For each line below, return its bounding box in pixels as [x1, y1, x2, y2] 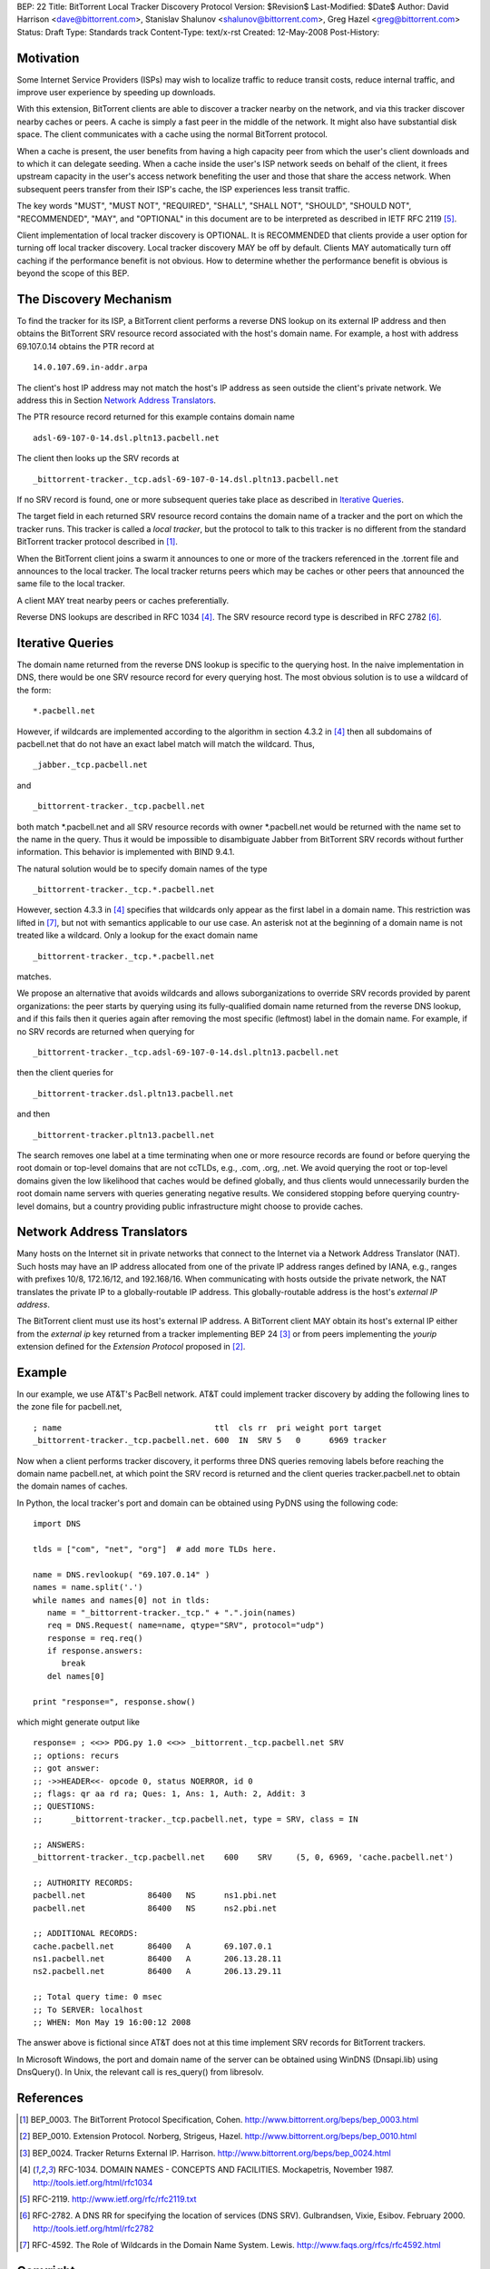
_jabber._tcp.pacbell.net [33, 760, 149, 771]
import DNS [33, 1518, 82, 1529]
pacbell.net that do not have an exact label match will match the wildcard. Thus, [16, 738, 315, 749]
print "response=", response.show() [33, 1696, 196, 1706]
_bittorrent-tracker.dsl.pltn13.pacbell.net [33, 1088, 235, 1098]
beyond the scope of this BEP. [16, 268, 130, 279]
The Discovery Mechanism [16, 291, 172, 307]
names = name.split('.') [33, 1582, 143, 1593]
